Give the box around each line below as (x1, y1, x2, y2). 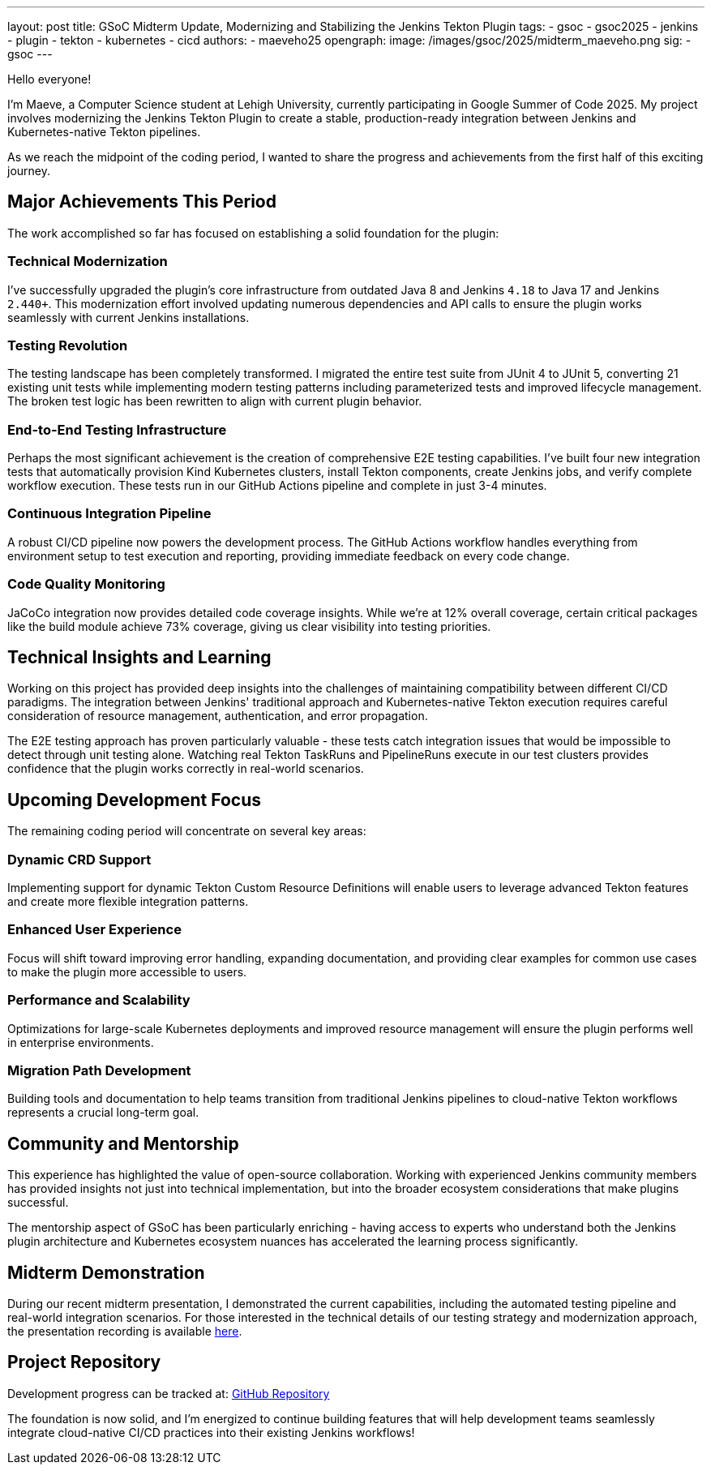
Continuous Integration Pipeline (7, 505, 212, 522)
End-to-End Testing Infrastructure (7, 421, 227, 438)
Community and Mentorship (7, 1133, 239, 1154)
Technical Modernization (7, 253, 168, 270)
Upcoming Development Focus (7, 789, 262, 810)
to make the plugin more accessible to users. (7, 964, 247, 979)
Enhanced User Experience (7, 921, 182, 938)
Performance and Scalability (7, 992, 191, 1009)
